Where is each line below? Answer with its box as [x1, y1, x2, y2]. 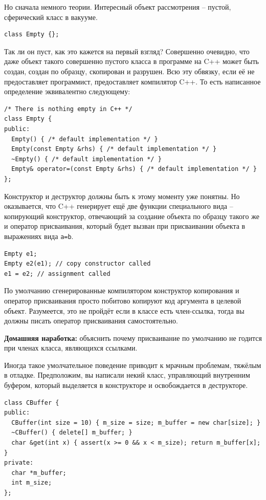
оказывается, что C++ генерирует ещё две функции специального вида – [4, 201, 233, 211]
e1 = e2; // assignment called [4, 270, 110, 277]
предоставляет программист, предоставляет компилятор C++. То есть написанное [4, 76, 261, 86]
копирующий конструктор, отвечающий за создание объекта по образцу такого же [4, 210, 259, 221]
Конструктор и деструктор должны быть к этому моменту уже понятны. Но [4, 190, 240, 201]
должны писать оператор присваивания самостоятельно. [4, 315, 178, 326]
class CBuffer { [4, 399, 59, 406]
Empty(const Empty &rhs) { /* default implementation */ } [11, 145, 217, 153]
